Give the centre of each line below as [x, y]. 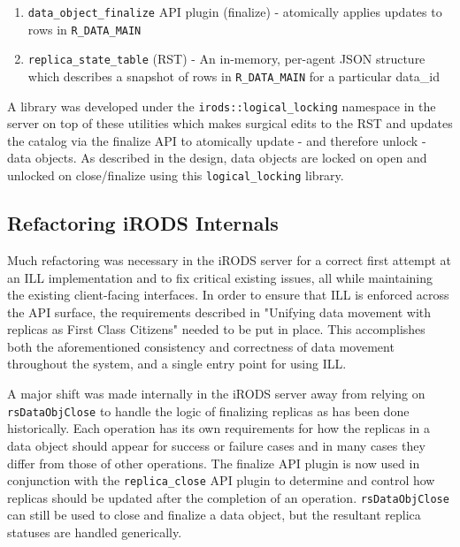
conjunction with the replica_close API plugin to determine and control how [221, 480]
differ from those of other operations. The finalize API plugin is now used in [214, 463]
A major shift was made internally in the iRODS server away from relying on [216, 394]
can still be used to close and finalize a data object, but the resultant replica [214, 515]
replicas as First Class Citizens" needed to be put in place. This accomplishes [216, 329]
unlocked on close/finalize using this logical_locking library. [176, 175]
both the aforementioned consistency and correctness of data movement [201, 346]
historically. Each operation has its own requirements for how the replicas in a [218, 428]
